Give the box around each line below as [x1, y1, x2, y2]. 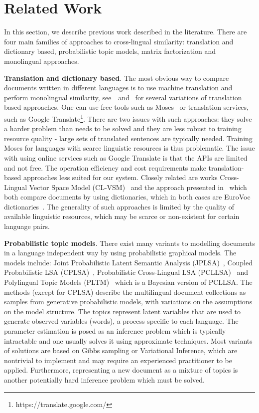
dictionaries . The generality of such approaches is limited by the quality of [4, 201, 235, 211]
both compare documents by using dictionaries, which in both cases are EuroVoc [4, 192, 251, 202]
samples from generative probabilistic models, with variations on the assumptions [4, 296, 253, 307]
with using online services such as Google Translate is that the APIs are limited [4, 152, 248, 163]
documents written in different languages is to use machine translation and [4, 82, 233, 93]
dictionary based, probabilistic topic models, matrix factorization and [4, 46, 216, 56]
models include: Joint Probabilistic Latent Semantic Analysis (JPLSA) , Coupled [4, 257, 253, 267]
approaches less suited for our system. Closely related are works [23, 172, 218, 183]
